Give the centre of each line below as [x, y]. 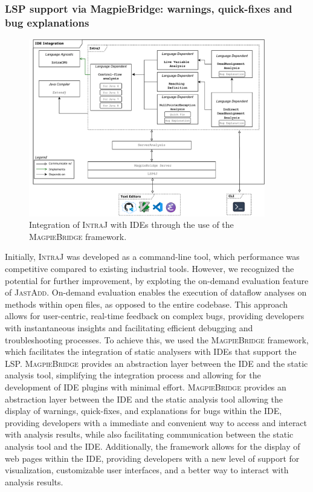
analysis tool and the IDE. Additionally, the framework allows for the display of [153, 446]
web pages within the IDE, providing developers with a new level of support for [152, 458]
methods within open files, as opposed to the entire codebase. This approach [146, 304]
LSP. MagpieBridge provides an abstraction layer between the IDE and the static [156, 363]
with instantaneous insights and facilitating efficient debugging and [129, 328]
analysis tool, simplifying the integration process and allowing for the [133, 375]
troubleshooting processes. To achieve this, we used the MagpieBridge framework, [157, 339]
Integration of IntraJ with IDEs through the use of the [131, 225]
